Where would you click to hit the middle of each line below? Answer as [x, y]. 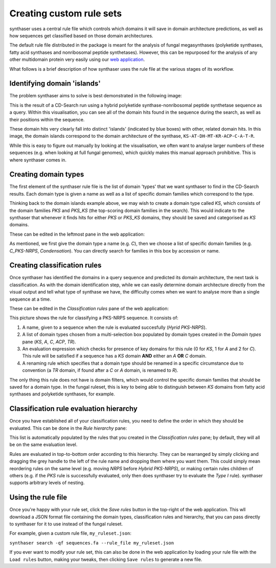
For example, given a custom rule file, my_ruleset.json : [71, 533]
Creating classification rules [55, 266]
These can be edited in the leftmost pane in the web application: [77, 234]
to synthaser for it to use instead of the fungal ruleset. [66, 524]
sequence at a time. [30, 299]
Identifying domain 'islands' [55, 84]
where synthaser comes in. [38, 160]
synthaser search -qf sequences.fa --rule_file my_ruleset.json [92, 543]
